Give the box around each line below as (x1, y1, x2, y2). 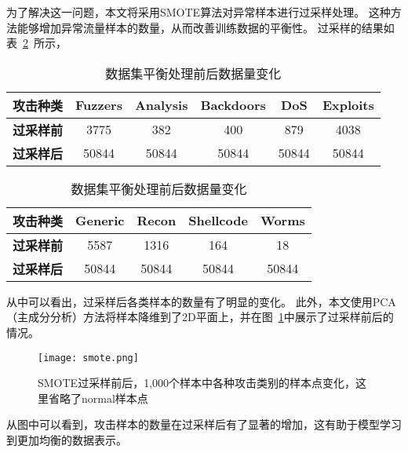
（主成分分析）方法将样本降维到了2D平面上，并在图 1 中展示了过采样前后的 (6, 309, 394, 325)
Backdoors (200, 96, 266, 115)
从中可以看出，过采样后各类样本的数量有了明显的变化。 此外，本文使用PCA (6, 293, 396, 309)
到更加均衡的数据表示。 (6, 432, 127, 448)
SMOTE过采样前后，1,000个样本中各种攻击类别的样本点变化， (38, 374, 356, 391)
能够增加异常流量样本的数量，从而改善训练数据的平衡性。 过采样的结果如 (16, 19, 395, 35)
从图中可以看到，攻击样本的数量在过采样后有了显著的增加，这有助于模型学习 (6, 416, 402, 433)
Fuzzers (75, 96, 122, 115)
